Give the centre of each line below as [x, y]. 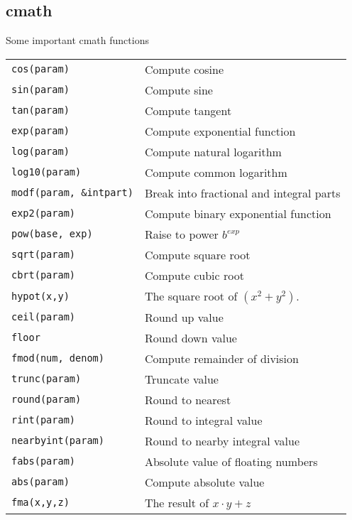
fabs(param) [44, 461]
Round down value [191, 337]
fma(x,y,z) [40, 503]
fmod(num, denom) [58, 358]
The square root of [191, 296]
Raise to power [181, 234]
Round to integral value [203, 420]
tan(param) [40, 110]
